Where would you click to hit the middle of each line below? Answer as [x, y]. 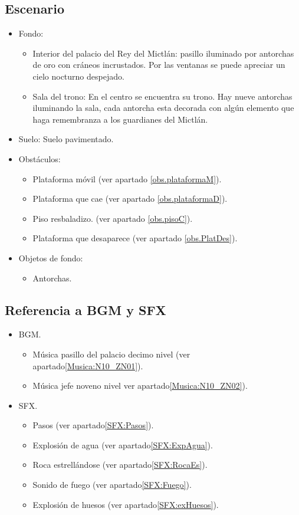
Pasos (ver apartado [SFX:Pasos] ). [93, 425]
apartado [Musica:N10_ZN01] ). [88, 365]
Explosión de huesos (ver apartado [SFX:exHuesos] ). [126, 504]
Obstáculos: [40, 158]
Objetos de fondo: [51, 257]
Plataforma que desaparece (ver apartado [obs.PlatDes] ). [135, 238]
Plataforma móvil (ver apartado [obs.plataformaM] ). [127, 178]
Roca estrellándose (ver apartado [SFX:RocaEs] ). [120, 465]
